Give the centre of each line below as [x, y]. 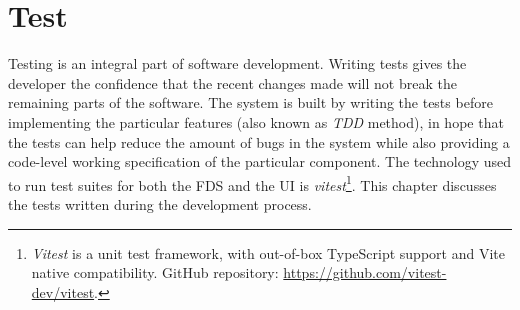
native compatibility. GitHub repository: [155, 272]
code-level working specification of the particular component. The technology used [260, 161]
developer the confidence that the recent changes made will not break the [232, 82]
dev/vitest [63, 291]
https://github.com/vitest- [365, 272]
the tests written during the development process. [160, 203]
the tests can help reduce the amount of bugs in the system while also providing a [259, 141]
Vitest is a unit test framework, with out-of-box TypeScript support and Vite [268, 252]
